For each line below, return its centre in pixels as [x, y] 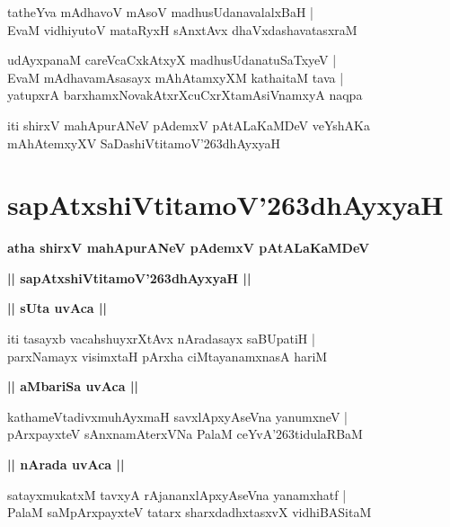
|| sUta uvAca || [57, 308]
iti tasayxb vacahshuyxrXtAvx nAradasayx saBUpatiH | [161, 339]
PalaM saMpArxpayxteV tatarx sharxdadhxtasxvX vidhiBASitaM [190, 512]
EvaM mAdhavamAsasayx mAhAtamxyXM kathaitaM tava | [176, 77]
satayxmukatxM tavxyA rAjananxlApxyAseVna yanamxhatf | [177, 494]
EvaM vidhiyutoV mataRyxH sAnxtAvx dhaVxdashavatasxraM [182, 29]
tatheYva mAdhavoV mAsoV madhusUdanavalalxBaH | [161, 12]
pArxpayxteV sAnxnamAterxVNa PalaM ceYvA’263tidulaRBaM [185, 434]
